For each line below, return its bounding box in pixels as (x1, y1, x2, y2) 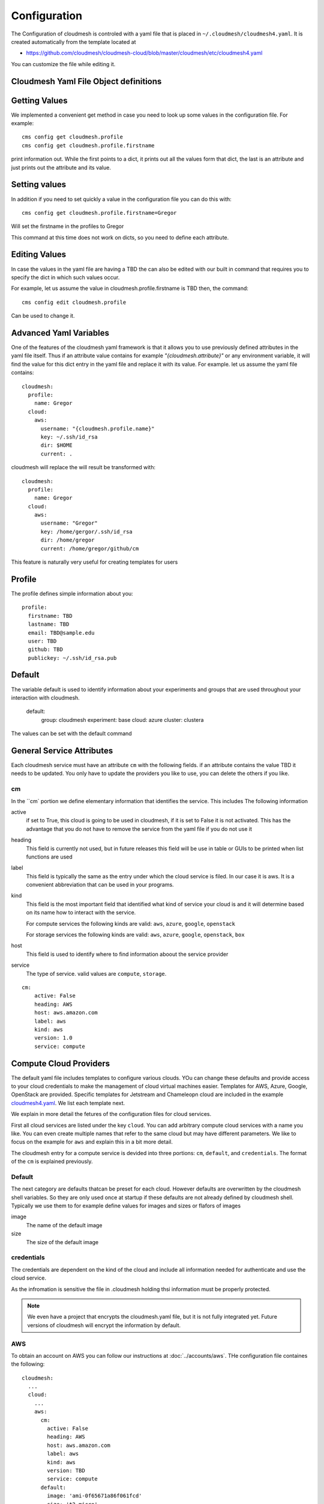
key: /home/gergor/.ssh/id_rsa (40, 528, 133, 535)
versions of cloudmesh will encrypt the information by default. (27, 1321, 181, 1329)
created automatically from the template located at (11, 38, 136, 45)
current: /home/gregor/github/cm (40, 545, 139, 552)
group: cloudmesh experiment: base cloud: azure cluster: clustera (41, 716, 204, 723)
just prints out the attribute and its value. (11, 164, 111, 171)
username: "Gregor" (40, 520, 98, 526)
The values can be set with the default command (11, 730, 132, 737)
